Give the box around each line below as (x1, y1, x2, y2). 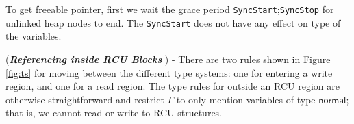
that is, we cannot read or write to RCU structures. (5, 106, 223, 120)
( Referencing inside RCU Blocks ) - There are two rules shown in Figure (5, 51, 331, 66)
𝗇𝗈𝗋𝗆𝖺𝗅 (318, 95, 346, 106)
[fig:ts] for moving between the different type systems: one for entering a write (5, 65, 333, 79)
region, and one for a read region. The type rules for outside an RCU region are (5, 79, 340, 93)
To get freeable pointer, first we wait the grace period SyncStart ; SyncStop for (5, 2, 334, 16)
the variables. (5, 29, 62, 43)
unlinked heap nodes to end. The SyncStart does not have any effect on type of (5, 15, 341, 29)
